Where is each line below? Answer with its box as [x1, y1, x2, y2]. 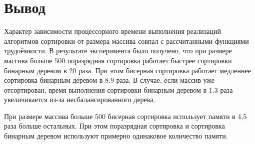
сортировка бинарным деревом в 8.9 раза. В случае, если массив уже [4, 75, 214, 85]
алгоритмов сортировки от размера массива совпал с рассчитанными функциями [4, 35, 249, 46]
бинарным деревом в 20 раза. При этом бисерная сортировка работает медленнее [4, 65, 251, 75]
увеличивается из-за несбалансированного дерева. [4, 94, 155, 105]
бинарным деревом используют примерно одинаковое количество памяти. [4, 131, 228, 141]
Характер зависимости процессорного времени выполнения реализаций [4, 26, 221, 36]
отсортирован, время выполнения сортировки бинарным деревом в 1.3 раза [4, 84, 233, 95]
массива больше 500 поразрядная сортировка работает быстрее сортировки [4, 55, 232, 65]
